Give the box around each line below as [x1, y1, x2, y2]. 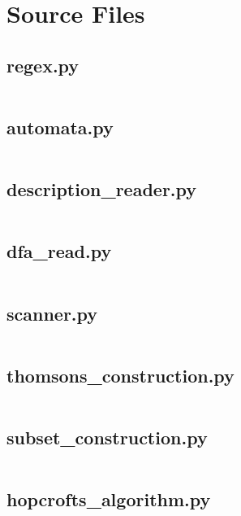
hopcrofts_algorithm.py [6, 487, 211, 512]
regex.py [6, 52, 80, 77]
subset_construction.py [6, 424, 208, 449]
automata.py [6, 114, 114, 139]
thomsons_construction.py [6, 362, 235, 387]
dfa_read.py [6, 238, 112, 264]
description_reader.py [6, 177, 197, 202]
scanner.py [6, 300, 98, 326]
